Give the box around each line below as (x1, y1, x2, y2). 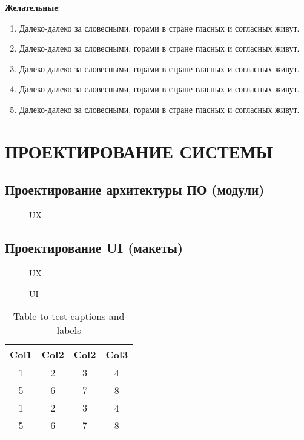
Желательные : (5, 1, 61, 13)
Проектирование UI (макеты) (5, 238, 183, 257)
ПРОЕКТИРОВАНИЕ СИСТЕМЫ (5, 138, 273, 163)
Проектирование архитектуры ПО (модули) (5, 180, 265, 199)
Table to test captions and (13, 309, 125, 324)
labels (56, 323, 81, 338)
